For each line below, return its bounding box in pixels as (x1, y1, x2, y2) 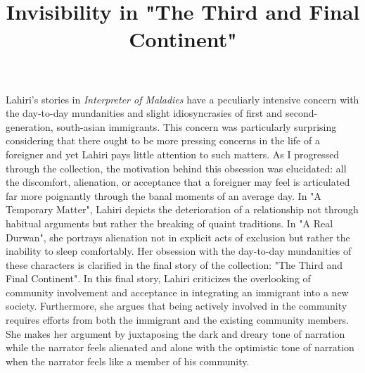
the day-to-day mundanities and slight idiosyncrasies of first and (6, 106, 283, 120)
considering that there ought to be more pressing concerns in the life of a (6, 133, 320, 148)
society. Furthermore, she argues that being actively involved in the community (6, 298, 347, 313)
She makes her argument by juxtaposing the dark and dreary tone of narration (6, 326, 345, 341)
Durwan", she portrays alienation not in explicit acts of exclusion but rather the (6, 229, 350, 244)
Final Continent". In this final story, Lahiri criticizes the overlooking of (6, 271, 311, 286)
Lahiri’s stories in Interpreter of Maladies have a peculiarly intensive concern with (6, 91, 359, 106)
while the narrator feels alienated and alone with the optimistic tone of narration (6, 340, 354, 355)
